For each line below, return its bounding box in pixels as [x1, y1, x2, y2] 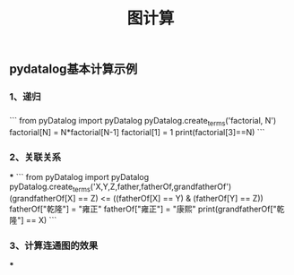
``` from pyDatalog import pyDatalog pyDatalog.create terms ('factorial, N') [9, 116, 277, 128]
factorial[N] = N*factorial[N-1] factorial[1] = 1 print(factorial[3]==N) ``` [9, 126, 265, 137]
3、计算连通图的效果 [9, 239, 99, 252]
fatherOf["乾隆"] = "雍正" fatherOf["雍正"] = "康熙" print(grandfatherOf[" [9, 203, 278, 214]
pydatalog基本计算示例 [9, 62, 138, 77]
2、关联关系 [9, 150, 62, 163]
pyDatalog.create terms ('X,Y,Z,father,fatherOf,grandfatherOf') [9, 181, 232, 193]
